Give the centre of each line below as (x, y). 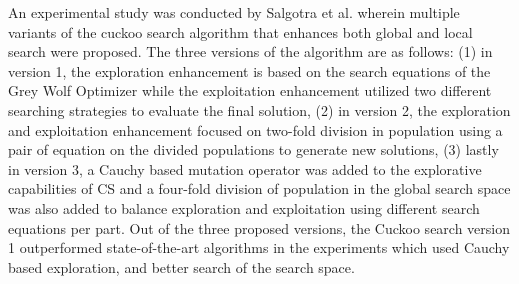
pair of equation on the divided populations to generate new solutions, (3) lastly (253, 149)
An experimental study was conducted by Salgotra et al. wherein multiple (234, 12)
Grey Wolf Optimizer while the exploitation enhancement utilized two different (250, 90)
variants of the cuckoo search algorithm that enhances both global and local (240, 31)
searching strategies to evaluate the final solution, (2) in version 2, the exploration (259, 109)
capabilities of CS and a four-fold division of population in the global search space (259, 188)
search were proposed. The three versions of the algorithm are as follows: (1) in (250, 51)
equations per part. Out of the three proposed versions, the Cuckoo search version (259, 227)
